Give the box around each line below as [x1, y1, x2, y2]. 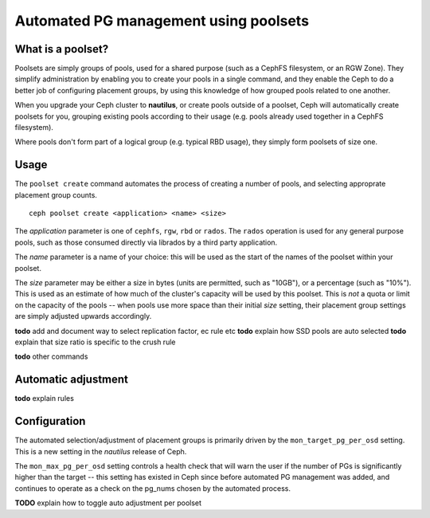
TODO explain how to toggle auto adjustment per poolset [14, 498, 202, 508]
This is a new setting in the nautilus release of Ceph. [14, 446, 187, 456]
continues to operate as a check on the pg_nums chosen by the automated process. [14, 483, 291, 493]
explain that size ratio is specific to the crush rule [14, 337, 176, 347]
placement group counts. [14, 190, 97, 199]
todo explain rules [14, 394, 75, 403]
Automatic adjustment [14, 373, 129, 387]
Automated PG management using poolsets [14, 12, 310, 29]
